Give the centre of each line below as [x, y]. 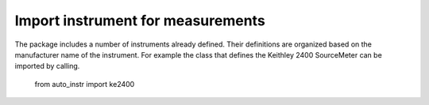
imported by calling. [47, 66]
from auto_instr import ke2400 [85, 84]
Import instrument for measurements [140, 21]
